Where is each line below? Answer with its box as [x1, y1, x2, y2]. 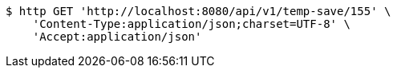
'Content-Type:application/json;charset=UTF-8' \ [32, 18, 350, 30]
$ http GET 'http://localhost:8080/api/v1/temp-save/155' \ [6, 5, 391, 18]
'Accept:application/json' [32, 30, 202, 43]
